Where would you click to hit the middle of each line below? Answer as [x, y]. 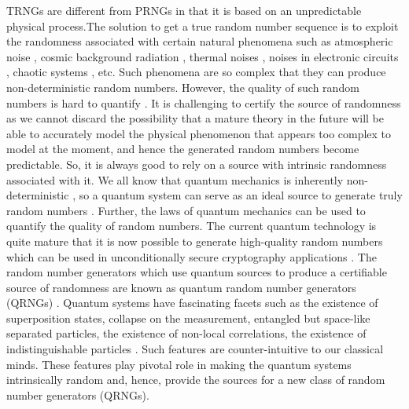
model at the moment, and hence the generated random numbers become [183, 149]
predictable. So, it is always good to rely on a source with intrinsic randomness [197, 164]
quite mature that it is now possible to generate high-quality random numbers [195, 241]
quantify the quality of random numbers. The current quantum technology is [192, 226]
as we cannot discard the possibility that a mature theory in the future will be [195, 118]
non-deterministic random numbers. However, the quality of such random [183, 87]
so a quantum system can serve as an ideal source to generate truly [241, 195]
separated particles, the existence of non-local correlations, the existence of [186, 333]
